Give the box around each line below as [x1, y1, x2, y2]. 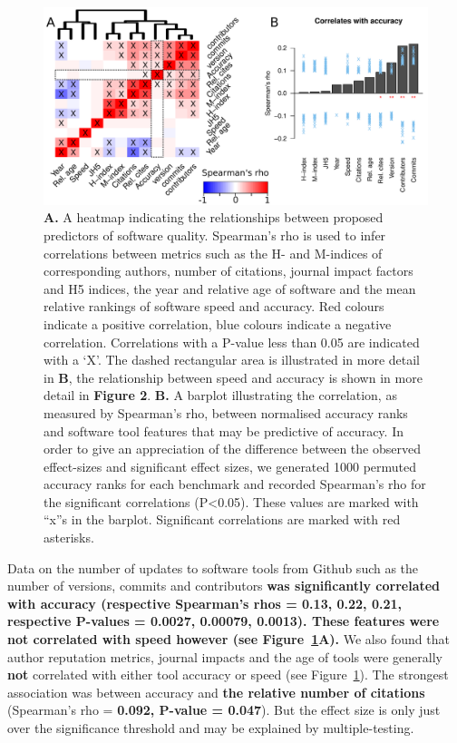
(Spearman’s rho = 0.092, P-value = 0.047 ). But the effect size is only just [7, 700, 441, 719]
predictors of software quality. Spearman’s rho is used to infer [44, 225, 386, 244]
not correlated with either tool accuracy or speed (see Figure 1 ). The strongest [7, 665, 449, 684]
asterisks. [44, 528, 94, 547]
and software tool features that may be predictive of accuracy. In [44, 421, 404, 440]
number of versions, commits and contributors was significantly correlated [7, 576, 441, 595]
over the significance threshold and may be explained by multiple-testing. [7, 719, 414, 738]
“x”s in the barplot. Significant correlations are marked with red [44, 510, 401, 529]
